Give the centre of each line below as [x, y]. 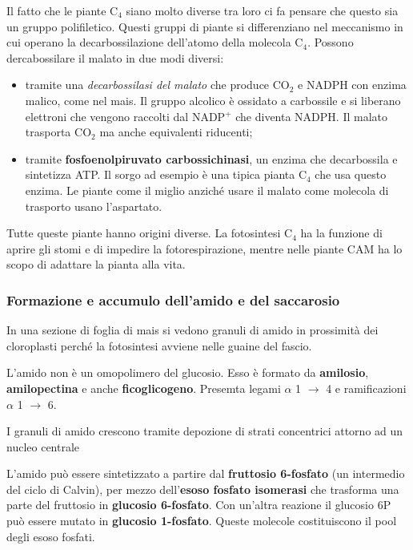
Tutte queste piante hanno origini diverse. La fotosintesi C [150, 233]
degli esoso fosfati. [51, 536]
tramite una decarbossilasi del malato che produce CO [157, 85]
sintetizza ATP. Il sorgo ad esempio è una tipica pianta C [166, 174]
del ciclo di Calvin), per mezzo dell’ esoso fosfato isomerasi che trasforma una [203, 489]
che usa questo [351, 174]
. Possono [331, 42]
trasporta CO [58, 132]
